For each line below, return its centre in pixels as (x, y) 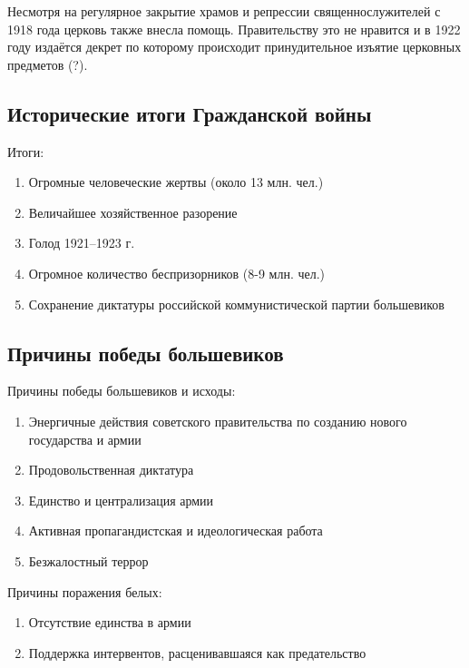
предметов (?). (48, 64)
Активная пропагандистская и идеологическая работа (176, 530)
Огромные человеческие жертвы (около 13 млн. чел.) (176, 182)
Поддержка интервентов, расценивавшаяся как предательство (197, 652)
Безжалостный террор (88, 560)
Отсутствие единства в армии (110, 622)
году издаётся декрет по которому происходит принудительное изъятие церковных (234, 47)
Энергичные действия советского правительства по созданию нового (218, 421)
